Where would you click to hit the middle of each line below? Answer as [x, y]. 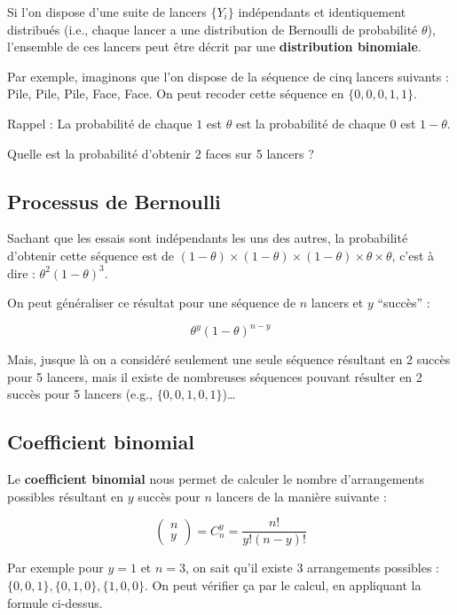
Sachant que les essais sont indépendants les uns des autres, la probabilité [208, 238]
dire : [21, 272]
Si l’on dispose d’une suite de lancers [107, 12]
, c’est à [413, 255]
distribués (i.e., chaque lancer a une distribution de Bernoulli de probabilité [213, 29]
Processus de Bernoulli [114, 201]
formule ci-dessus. [55, 602]
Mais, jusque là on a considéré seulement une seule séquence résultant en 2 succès [229, 359]
